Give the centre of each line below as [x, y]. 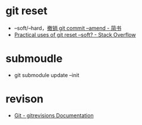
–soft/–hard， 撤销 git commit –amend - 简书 [68, 28]
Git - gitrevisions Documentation [54, 115]
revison [25, 99]
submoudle [34, 59]
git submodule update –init [47, 75]
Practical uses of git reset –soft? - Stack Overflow [75, 34]
